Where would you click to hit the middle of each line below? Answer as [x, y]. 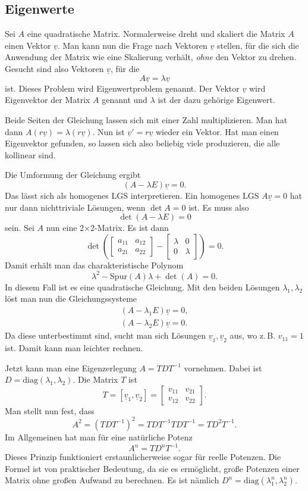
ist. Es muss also [219, 207]
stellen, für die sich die [258, 45]
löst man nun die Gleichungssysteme [71, 298]
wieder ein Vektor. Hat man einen [217, 131]
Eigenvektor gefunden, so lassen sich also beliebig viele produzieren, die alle [142, 143]
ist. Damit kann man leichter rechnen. [74, 348]
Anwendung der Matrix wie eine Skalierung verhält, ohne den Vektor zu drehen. [151, 57]
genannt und [125, 100]
